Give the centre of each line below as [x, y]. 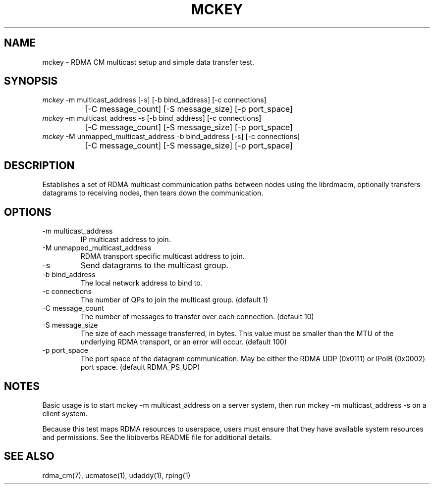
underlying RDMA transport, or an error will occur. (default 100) [184, 342]
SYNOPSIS [31, 81]
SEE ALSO [29, 456]
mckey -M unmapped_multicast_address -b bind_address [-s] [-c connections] [171, 137]
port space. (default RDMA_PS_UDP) [140, 367]
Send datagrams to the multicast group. [154, 266]
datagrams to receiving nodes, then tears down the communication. [153, 193]
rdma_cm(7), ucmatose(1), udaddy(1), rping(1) [116, 475]
